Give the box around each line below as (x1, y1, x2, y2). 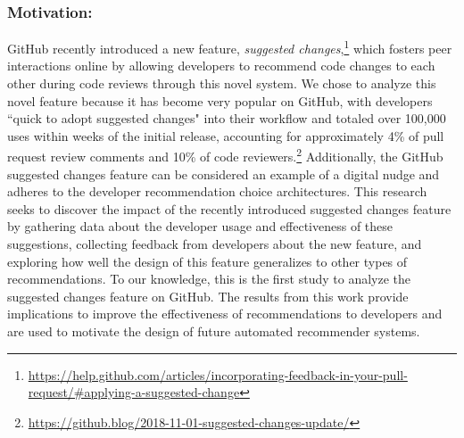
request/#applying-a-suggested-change (28, 383, 240, 401)
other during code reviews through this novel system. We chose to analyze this (7, 74, 436, 93)
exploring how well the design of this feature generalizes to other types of (7, 252, 408, 270)
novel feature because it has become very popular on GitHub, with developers (7, 91, 433, 110)
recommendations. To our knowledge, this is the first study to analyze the (7, 269, 410, 288)
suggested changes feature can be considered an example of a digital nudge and (7, 164, 440, 183)
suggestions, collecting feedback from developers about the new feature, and (7, 235, 422, 253)
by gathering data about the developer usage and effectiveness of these (7, 217, 394, 236)
